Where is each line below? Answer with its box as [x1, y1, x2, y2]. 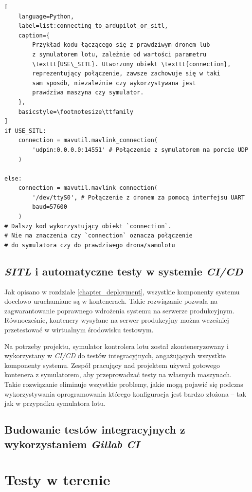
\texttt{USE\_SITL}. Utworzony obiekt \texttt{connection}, [32, 60, 231, 68]
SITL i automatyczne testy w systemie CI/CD [4, 263, 243, 278]
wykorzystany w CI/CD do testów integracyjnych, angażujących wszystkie [4, 350, 226, 361]
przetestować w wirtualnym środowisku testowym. [4, 325, 154, 335]
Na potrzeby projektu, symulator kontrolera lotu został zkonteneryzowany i [4, 341, 229, 351]
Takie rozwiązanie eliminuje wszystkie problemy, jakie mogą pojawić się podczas [4, 379, 243, 389]
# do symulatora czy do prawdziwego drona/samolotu [4, 241, 175, 249]
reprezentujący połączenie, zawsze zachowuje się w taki [32, 70, 220, 77]
